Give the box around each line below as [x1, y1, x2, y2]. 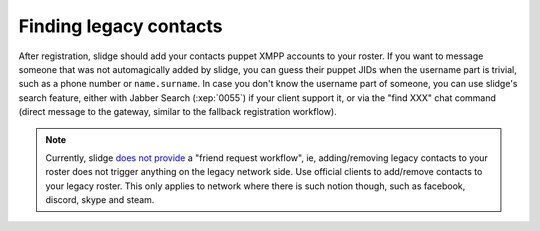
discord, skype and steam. [45, 194, 155, 206]
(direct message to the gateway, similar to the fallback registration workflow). [18, 106, 337, 118]
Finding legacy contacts [18, 15, 224, 37]
